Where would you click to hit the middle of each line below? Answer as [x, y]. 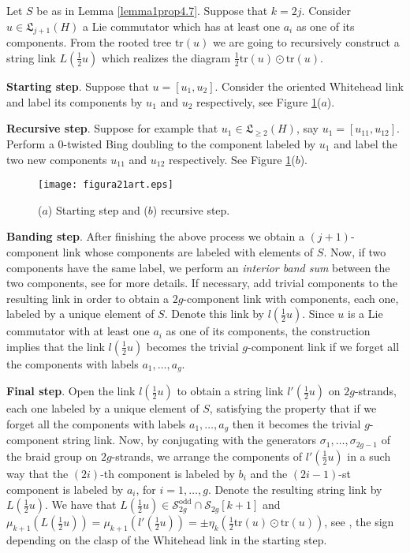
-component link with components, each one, [291, 298]
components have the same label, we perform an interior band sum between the [198, 267]
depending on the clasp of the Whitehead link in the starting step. [167, 539]
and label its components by [75, 101]
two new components [57, 159]
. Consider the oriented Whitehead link [309, 86]
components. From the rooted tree [89, 42]
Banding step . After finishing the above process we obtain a [155, 236]
